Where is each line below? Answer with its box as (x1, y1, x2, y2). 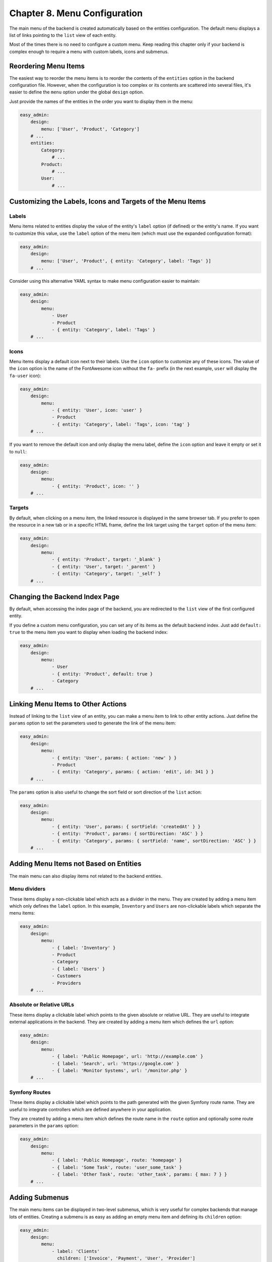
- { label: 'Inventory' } (51, 944, 116, 951)
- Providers (51, 980, 82, 986)
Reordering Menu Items (9, 62, 85, 70)
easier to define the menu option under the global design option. (9, 89, 144, 95)
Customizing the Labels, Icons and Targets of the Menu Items (9, 197, 206, 206)
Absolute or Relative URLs (9, 1001, 75, 1008)
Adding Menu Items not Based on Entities (9, 860, 142, 868)
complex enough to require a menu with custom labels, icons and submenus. (9, 48, 169, 55)
